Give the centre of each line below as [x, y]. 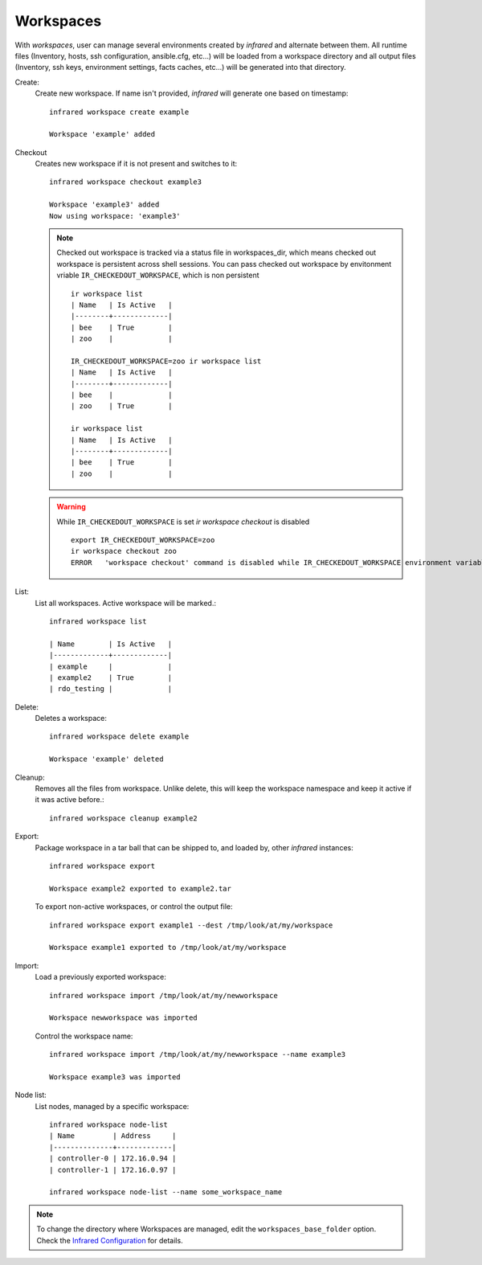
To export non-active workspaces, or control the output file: [134, 907]
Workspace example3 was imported [115, 1077]
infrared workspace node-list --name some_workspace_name [166, 1192]
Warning [71, 507]
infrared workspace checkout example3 [126, 182]
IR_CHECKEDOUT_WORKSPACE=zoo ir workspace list [166, 361]
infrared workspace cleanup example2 [124, 818]
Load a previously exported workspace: [100, 977]
